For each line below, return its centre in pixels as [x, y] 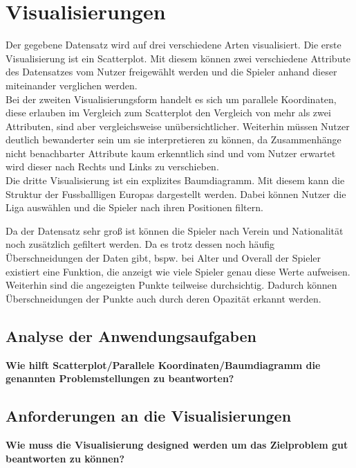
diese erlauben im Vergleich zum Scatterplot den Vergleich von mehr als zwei [168, 112]
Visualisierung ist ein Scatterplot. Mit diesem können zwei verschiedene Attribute [178, 58]
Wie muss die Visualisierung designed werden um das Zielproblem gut [177, 444]
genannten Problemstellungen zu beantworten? [120, 378]
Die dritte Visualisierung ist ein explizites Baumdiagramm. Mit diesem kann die [175, 180]
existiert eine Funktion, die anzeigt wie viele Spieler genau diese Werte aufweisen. [178, 271]
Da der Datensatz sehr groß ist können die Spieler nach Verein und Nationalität [175, 230]
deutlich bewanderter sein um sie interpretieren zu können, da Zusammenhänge [174, 139]
